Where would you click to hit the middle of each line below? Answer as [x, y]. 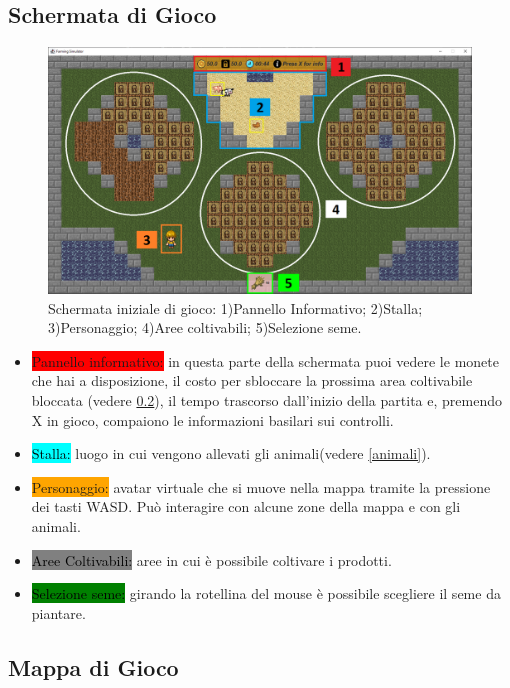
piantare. [58, 612]
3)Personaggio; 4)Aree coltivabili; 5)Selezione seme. [205, 327]
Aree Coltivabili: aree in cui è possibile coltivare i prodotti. [211, 559]
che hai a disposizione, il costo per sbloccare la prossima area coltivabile [252, 380]
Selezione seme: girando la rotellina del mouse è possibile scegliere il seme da [266, 593]
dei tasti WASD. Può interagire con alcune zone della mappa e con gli [246, 506]
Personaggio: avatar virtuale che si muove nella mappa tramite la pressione [261, 486]
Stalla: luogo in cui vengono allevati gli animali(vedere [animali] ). [231, 453]
